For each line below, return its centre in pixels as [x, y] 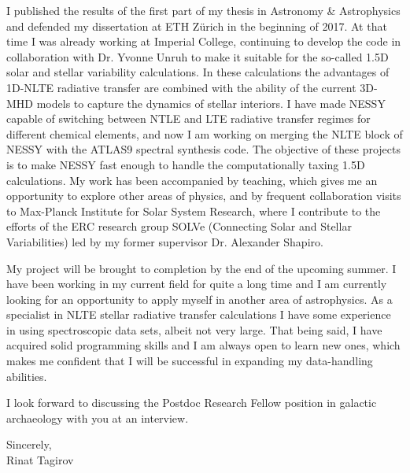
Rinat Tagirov [40, 460]
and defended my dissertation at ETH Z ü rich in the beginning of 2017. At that [197, 26]
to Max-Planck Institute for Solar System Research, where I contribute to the [194, 211]
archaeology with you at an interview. [98, 418]
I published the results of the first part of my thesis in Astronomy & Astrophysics [203, 10]
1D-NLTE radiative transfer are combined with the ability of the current [181, 87]
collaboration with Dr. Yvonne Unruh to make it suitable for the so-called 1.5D [198, 56]
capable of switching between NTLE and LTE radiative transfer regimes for [188, 118]
